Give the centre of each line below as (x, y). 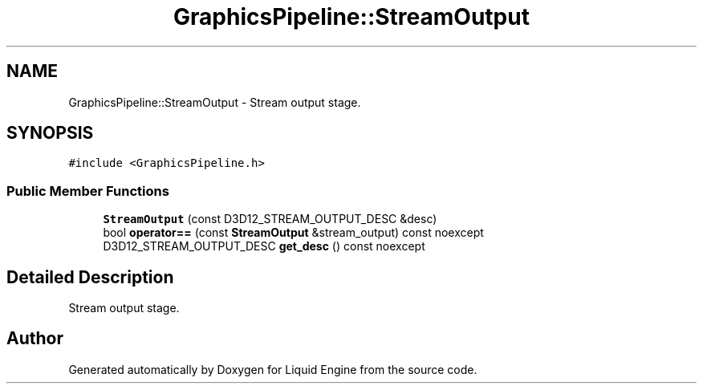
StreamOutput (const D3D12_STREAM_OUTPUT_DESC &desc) (270, 219)
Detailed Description (90, 277)
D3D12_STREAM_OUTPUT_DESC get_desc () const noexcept (264, 246)
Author (35, 339)
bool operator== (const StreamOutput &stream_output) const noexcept (293, 233)
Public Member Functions (88, 191)
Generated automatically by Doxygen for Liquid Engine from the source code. (273, 369)
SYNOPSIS (50, 133)
